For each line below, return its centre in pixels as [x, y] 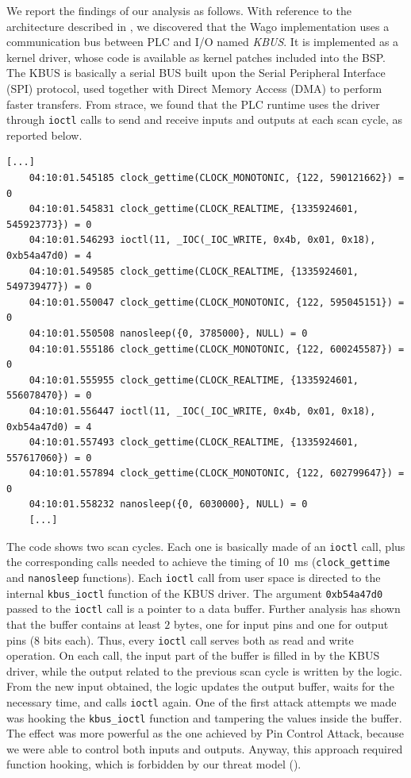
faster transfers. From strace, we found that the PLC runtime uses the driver [193, 104]
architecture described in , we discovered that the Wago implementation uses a [198, 26]
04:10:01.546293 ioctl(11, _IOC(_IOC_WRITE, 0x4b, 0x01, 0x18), [202, 240]
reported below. [44, 135]
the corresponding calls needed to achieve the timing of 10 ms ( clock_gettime [198, 562]
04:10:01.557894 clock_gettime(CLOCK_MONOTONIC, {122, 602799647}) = [217, 474]
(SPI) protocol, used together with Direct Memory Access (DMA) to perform [194, 88]
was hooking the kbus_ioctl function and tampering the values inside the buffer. [204, 717]
